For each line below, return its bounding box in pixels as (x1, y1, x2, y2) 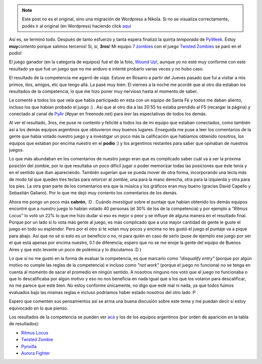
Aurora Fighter (21, 350, 50, 356)
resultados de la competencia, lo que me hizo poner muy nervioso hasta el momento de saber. (9, 88, 198, 94)
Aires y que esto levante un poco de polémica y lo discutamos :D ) (9, 246, 142, 252)
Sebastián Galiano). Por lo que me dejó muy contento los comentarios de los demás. (9, 190, 178, 196)
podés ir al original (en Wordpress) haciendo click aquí (22, 23, 131, 29)
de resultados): (9, 321, 40, 327)
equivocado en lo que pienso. (9, 305, 68, 311)
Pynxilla (21, 343, 37, 349)
